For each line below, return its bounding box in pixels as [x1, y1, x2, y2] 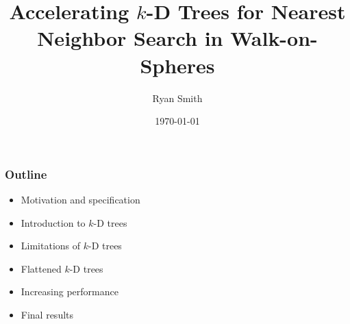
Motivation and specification [21, 192, 140, 206]
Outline [5, 165, 47, 182]
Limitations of [21, 238, 81, 253]
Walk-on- [230, 24, 318, 52]
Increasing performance [21, 284, 118, 299]
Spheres [140, 51, 215, 79]
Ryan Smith [152, 90, 203, 105]
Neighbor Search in [37, 24, 223, 52]
